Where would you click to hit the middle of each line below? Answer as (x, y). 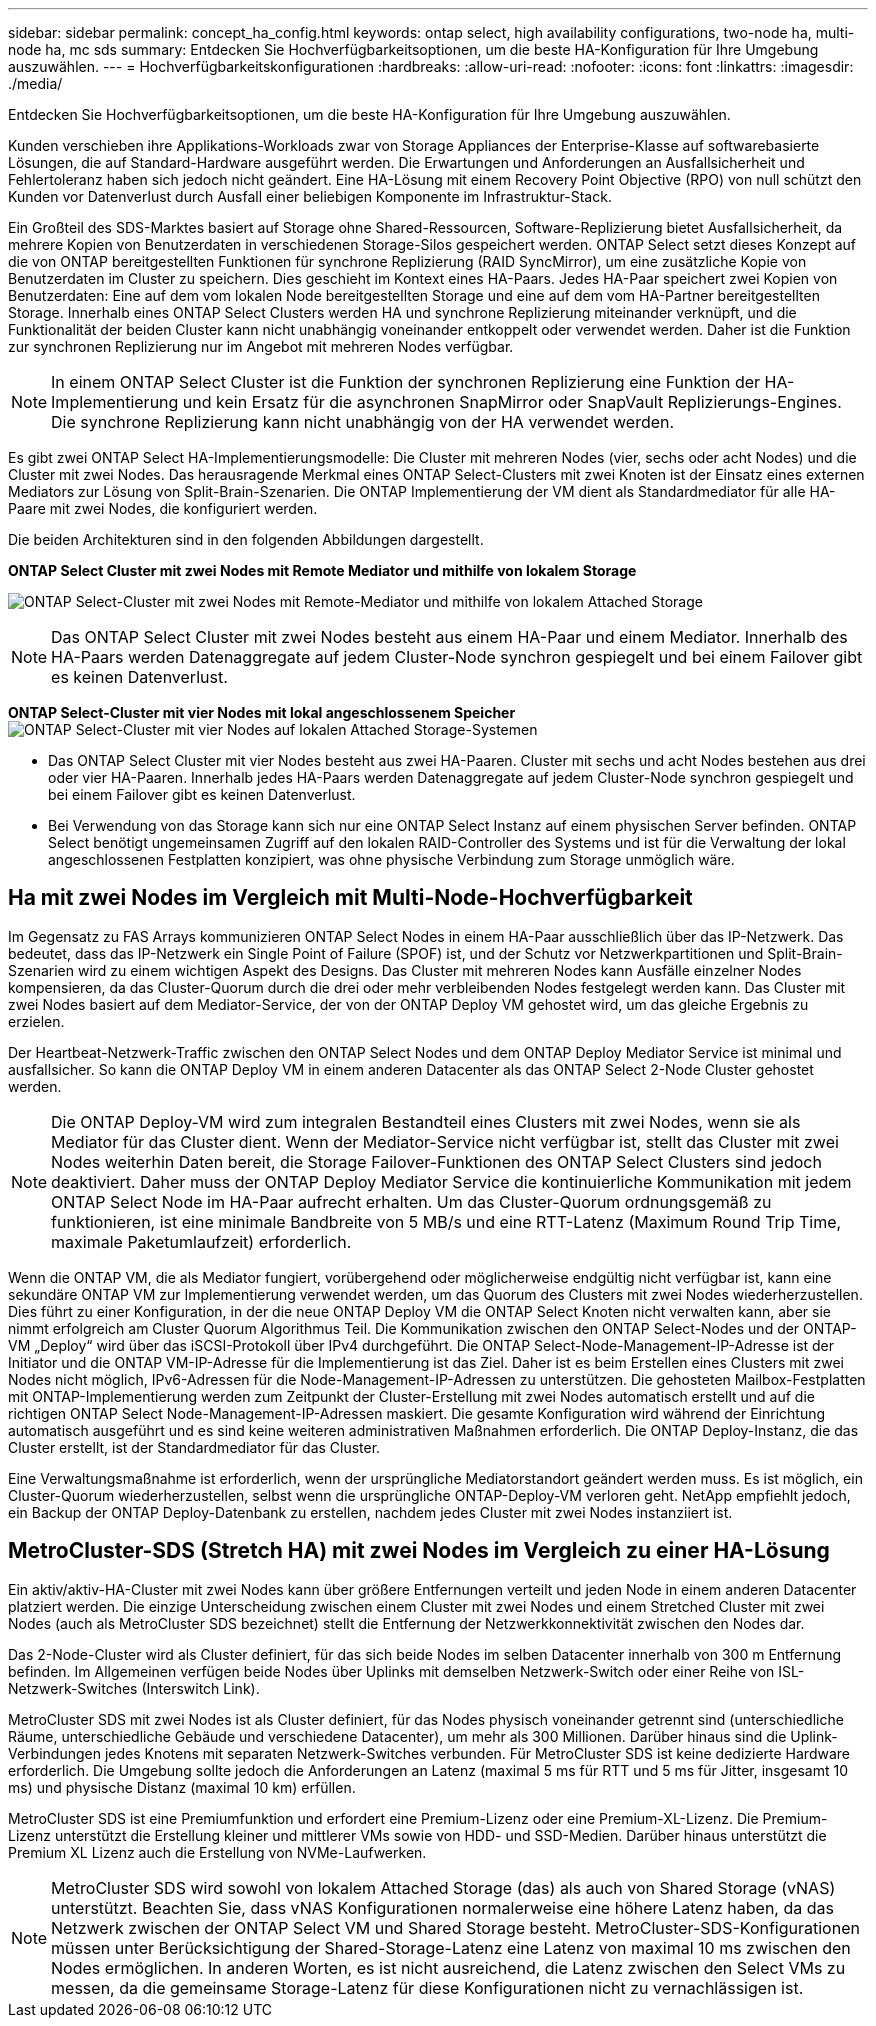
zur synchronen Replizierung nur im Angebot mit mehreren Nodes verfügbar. (261, 346)
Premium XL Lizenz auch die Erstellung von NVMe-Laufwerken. (217, 1852)
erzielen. (36, 1021)
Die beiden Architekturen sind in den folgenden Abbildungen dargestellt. (246, 539)
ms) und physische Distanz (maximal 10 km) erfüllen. (182, 1787)
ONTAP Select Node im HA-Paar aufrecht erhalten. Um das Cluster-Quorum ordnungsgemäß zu (411, 1201)
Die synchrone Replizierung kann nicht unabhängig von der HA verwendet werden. (363, 422)
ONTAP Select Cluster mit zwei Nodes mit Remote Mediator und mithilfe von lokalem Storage (322, 570)
